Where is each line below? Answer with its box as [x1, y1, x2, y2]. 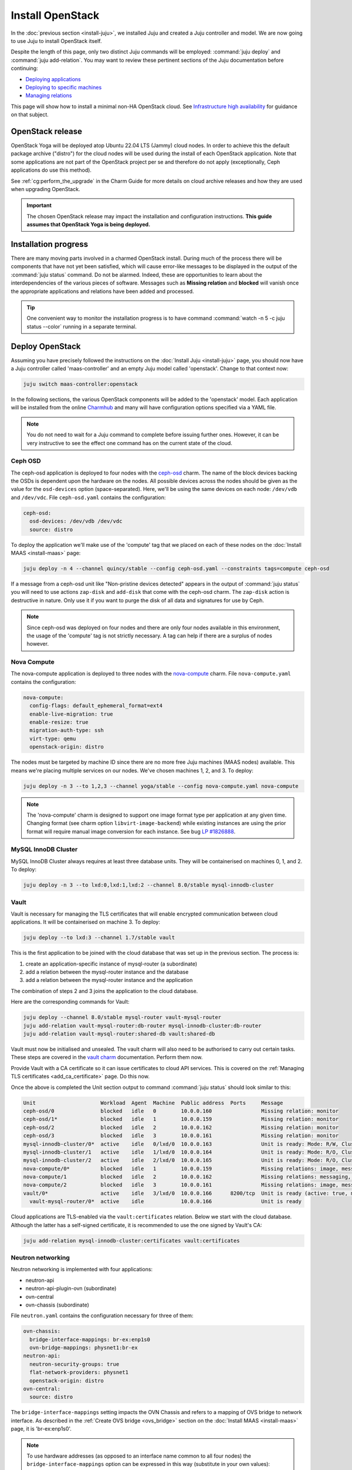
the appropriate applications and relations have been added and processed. [11, 288, 194, 295]
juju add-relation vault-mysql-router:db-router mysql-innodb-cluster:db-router [23, 1022, 262, 1029]
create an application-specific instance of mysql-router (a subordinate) [25, 960, 198, 967]
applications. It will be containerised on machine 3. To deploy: [11, 918, 161, 926]
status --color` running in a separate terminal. [26, 323, 137, 330]
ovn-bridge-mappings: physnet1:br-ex [29, 1344, 138, 1351]
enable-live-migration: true [29, 710, 114, 717]
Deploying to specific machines [25, 83, 102, 91]
